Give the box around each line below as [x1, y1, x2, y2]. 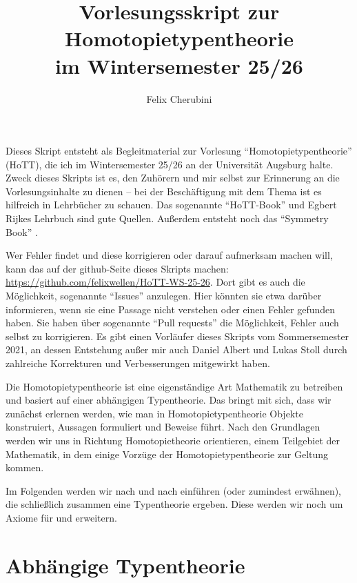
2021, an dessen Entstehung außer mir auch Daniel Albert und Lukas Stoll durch [6, 342, 347, 357]
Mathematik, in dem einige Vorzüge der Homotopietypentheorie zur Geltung [6, 446, 329, 461]
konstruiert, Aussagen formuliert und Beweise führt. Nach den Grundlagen [6, 419, 320, 434]
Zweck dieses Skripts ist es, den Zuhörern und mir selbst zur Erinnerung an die [6, 170, 340, 185]
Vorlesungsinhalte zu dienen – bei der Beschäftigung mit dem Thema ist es [6, 184, 322, 198]
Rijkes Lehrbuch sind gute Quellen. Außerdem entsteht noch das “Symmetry [6, 211, 329, 226]
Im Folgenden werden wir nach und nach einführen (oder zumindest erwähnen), [6, 483, 342, 497]
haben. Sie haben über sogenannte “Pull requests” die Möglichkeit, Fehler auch [6, 315, 339, 330]
